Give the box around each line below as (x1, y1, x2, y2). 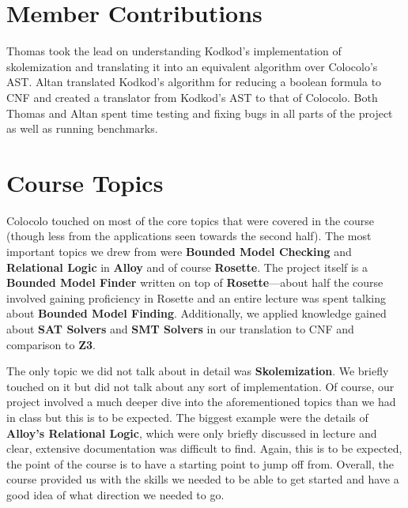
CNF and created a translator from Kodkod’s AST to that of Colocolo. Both (6, 88, 378, 105)
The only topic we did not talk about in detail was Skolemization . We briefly (6, 363, 389, 379)
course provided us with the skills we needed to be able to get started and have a (6, 471, 399, 487)
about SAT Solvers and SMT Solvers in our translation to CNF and (6, 320, 354, 337)
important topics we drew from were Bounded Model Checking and (6, 243, 352, 259)
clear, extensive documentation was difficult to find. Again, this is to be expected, (6, 440, 402, 457)
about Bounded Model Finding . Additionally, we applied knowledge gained (6, 305, 387, 322)
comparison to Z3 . (6, 336, 96, 352)
